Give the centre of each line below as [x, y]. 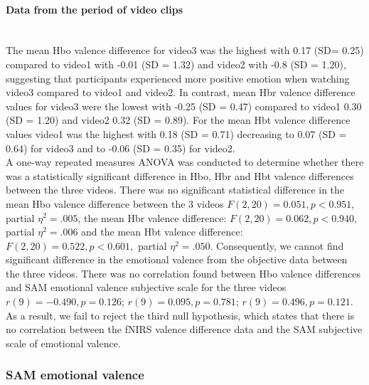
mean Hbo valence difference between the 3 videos [115, 203]
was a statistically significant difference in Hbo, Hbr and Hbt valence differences [180, 175]
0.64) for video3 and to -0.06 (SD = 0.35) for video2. [121, 148]
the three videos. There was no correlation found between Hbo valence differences [183, 273]
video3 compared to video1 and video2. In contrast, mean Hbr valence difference [181, 92]
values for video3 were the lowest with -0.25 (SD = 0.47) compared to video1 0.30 [184, 106]
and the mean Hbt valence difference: [162, 232]
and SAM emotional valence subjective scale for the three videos [146, 287]
